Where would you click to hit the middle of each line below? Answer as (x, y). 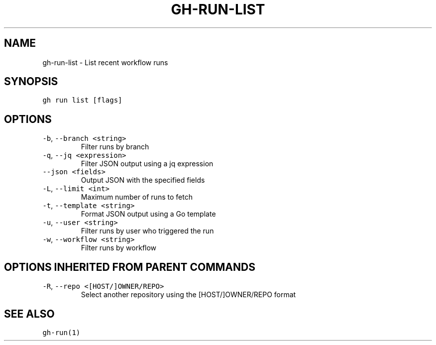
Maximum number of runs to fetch (137, 197)
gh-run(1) (61, 332)
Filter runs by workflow (119, 248)
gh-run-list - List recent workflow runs (105, 62)
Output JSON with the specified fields (143, 180)
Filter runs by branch (115, 147)
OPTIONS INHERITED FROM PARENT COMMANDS (130, 267)
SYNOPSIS (31, 82)
